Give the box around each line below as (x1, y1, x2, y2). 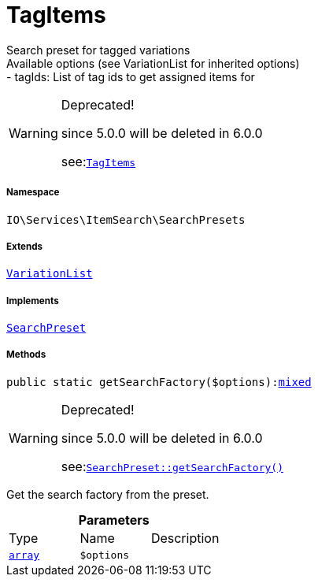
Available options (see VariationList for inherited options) (6, 56, 300, 70)
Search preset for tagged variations (6, 43, 190, 57)
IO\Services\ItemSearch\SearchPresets (6, 213, 246, 226)
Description (150, 529, 220, 546)
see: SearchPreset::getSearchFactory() (61, 458, 283, 474)
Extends (6, 240, 43, 252)
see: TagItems (61, 153, 136, 169)
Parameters (78, 511, 150, 528)
